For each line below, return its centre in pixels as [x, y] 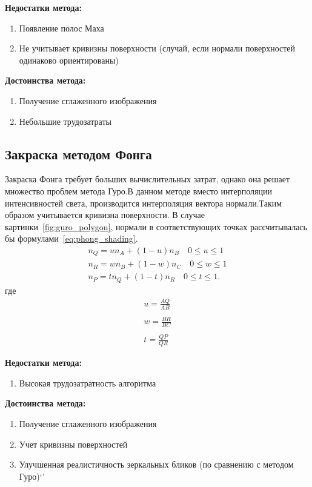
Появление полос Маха [61, 28]
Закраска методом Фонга [78, 154]
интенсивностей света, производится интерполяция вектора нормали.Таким [144, 203]
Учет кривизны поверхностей [73, 444]
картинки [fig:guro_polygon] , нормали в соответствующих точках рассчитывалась [156, 226]
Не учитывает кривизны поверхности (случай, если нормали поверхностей [157, 48]
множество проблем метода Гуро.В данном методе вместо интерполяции [138, 190]
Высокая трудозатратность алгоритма [88, 383]
